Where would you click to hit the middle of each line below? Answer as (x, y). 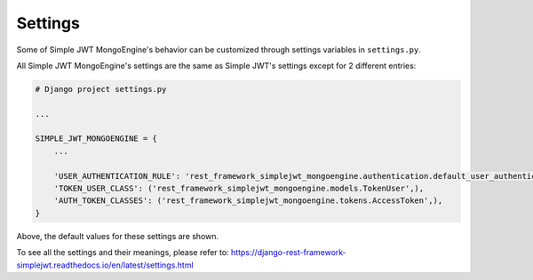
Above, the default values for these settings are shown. (118, 236)
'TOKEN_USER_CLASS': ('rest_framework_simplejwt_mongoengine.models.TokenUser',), (239, 189)
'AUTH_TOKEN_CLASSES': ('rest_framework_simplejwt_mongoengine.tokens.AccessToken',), (248, 201)
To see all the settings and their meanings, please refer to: (123, 253)
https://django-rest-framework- (289, 253)
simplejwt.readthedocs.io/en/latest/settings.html (105, 265)
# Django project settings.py (101, 89)
